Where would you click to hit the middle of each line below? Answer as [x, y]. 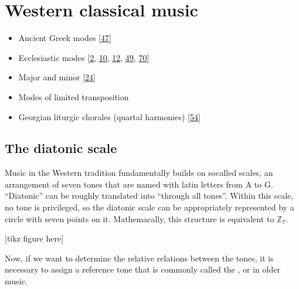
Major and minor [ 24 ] [57, 77]
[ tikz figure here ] [34, 238]
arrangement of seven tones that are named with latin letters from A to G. [139, 184]
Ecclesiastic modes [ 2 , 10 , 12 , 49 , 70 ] [84, 57]
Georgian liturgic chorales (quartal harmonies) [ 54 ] [109, 116]
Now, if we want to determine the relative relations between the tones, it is [139, 258]
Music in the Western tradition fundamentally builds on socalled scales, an [139, 173]
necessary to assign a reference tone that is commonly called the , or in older [142, 269]
